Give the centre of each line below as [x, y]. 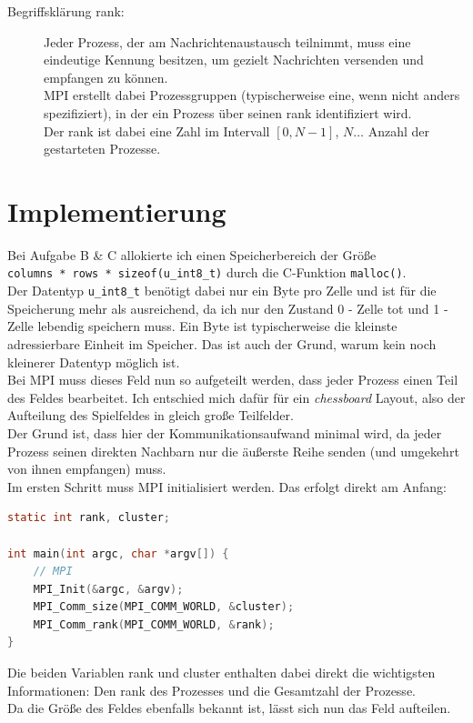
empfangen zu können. [106, 77]
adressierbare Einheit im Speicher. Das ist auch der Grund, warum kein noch [222, 343]
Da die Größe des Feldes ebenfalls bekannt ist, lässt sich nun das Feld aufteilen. [229, 708]
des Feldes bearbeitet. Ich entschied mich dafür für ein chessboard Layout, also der [236, 397]
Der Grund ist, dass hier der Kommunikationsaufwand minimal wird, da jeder [225, 432]
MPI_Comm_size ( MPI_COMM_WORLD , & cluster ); [164, 607]
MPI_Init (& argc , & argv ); [108, 589]
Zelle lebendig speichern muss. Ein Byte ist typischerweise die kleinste [202, 326]
